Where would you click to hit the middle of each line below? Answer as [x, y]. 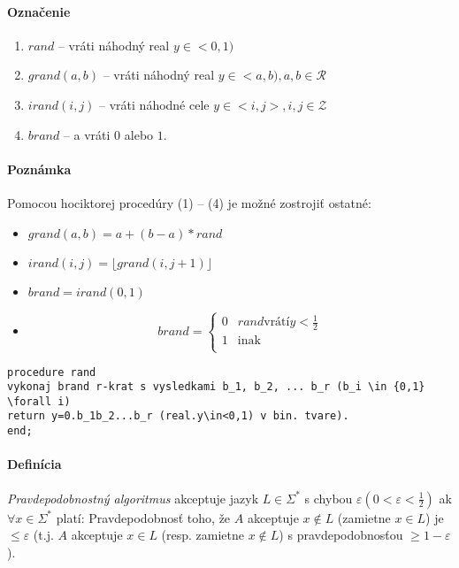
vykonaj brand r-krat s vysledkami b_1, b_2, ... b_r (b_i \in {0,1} [216, 387]
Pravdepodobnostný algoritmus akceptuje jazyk [133, 498]
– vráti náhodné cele [154, 104]
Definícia [34, 464]
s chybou [329, 498]
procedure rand [52, 372]
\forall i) [39, 401]
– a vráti [87, 134]
